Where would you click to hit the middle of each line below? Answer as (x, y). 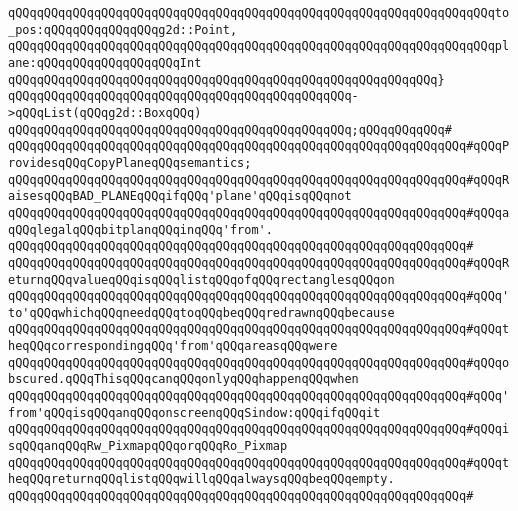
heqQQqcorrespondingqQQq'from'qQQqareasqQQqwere (173, 346)
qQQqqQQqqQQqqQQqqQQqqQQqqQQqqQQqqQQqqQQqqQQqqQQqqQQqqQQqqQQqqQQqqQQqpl (259, 46)
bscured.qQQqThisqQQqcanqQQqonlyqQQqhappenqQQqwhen (183, 379)
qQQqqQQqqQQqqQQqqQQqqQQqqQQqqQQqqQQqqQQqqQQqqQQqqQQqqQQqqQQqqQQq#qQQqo (259, 362)
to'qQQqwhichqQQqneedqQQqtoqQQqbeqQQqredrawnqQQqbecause (201, 312)
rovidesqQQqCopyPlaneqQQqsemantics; (130, 162)
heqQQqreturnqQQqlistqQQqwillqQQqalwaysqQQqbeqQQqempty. (201, 479)
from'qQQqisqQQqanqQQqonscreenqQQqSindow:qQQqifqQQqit (194, 412)
